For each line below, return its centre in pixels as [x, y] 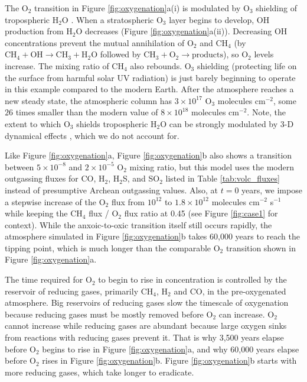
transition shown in [261, 247]
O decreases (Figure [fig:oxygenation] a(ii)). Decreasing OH [182, 31]
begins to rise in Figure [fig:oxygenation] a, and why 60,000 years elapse [171, 349]
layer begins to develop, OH [219, 19]
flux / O [104, 213]
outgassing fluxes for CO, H [55, 178]
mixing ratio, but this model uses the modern [212, 166]
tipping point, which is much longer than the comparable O [112, 247]
